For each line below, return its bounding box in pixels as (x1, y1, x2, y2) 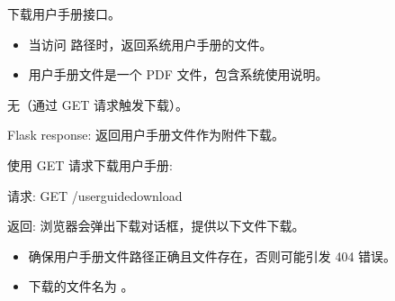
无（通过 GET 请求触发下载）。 (7, 95, 188, 114)
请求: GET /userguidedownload (7, 186, 183, 205)
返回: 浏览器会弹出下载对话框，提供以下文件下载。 (7, 216, 305, 235)
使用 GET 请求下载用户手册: (7, 155, 173, 174)
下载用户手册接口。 (7, 5, 121, 23)
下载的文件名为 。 (28, 277, 134, 296)
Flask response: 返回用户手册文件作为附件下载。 (7, 125, 285, 144)
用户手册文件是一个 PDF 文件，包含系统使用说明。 (28, 65, 328, 84)
